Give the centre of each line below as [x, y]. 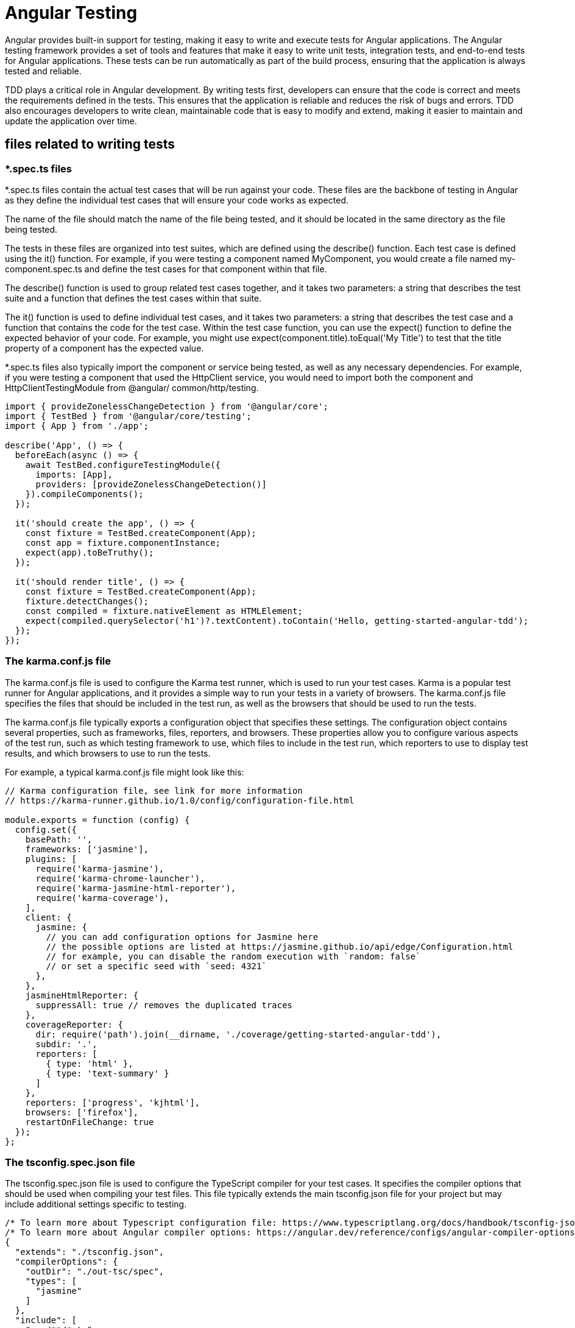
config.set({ [46, 829]
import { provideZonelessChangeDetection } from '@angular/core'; [167, 406]
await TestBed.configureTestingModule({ [123, 464]
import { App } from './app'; [77, 426]
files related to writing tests [90, 144]
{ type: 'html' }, [90, 1063]
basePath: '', [59, 839]
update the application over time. [71, 121]
